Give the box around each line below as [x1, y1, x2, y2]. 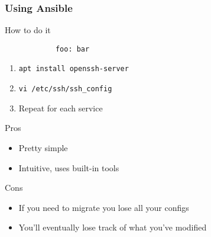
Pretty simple [18, 141, 68, 153]
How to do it [5, 24, 51, 36]
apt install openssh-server [18, 65, 129, 73]
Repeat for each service [18, 101, 103, 114]
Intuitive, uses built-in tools [18, 161, 119, 174]
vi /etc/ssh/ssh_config [18, 85, 112, 94]
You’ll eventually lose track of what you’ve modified [18, 221, 207, 233]
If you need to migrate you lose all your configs [18, 201, 189, 213]
